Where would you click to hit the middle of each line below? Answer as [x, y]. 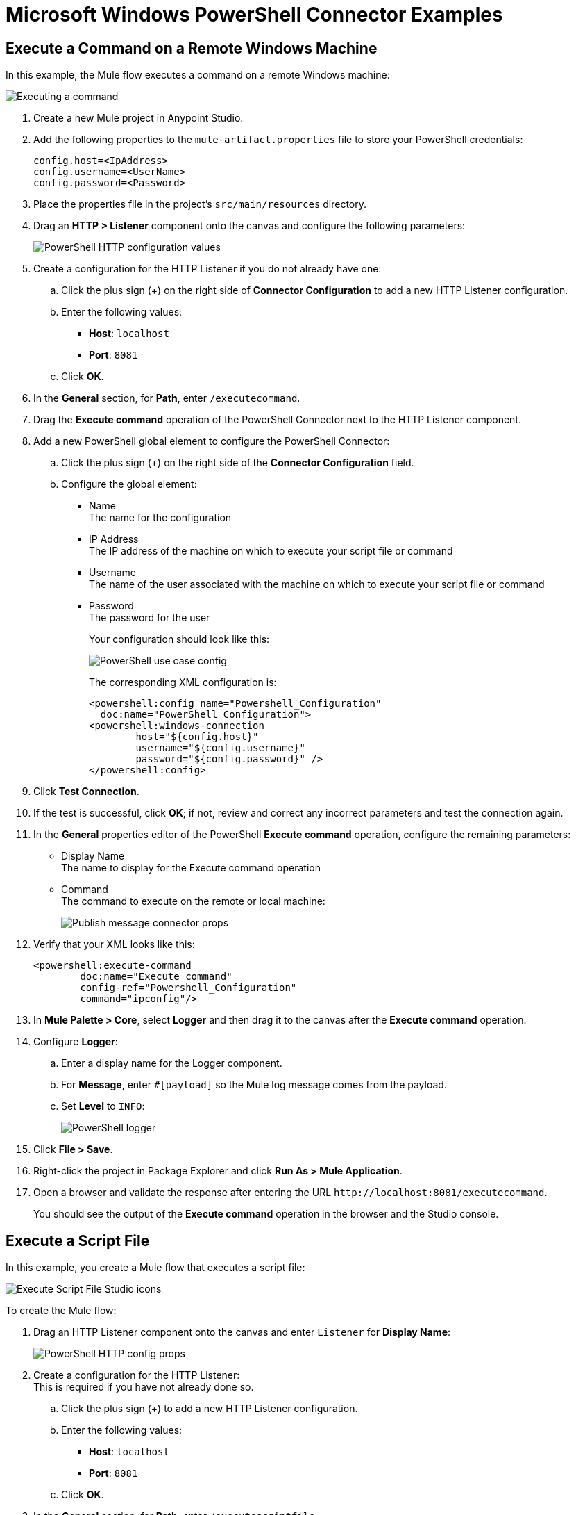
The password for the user [150, 618]
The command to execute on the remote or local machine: [193, 901]
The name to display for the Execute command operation [191, 868]
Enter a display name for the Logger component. [172, 1063]
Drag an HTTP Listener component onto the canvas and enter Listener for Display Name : [242, 1332]
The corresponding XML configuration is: [183, 682]
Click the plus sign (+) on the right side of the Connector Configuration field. [238, 463]
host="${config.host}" [197, 737]
